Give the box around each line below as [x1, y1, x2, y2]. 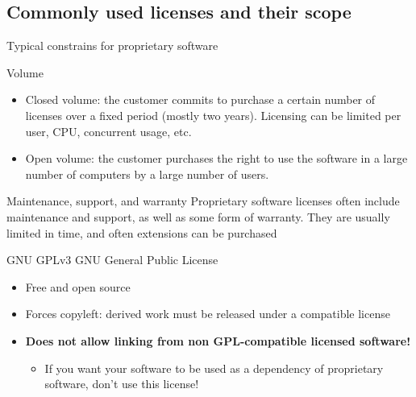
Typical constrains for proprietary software [6, 37, 218, 54]
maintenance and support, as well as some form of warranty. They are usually [6, 208, 390, 225]
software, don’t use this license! [44, 375, 199, 392]
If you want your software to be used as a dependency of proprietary [44, 359, 384, 376]
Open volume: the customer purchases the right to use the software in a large [25, 150, 408, 167]
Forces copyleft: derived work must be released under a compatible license [25, 305, 390, 322]
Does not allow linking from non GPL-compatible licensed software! [25, 332, 411, 349]
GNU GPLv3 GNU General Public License [6, 251, 218, 268]
